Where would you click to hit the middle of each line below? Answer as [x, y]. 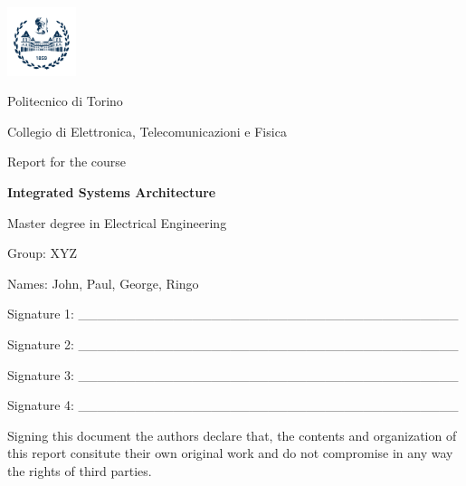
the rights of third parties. [80, 470]
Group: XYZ [43, 253]
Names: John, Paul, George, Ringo [103, 283]
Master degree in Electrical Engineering [117, 222]
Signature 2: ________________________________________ [233, 343]
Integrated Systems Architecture [112, 191]
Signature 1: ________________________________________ [233, 314]
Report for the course [67, 162]
